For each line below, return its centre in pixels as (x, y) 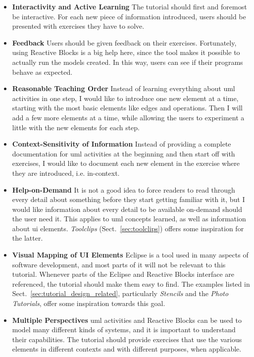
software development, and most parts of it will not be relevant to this (119, 264)
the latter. (27, 238)
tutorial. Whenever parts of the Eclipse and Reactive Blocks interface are (123, 274)
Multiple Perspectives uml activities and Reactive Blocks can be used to (127, 320)
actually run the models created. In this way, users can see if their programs (127, 62)
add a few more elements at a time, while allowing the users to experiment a (128, 117)
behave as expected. (42, 72)
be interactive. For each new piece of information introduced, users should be (129, 16)
